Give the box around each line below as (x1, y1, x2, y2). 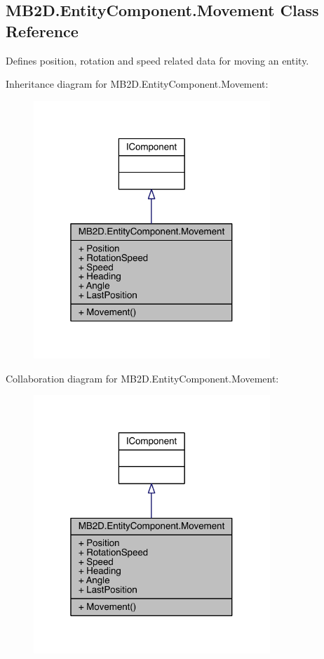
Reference (6, 20, 79, 41)
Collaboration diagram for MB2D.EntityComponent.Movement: (6, 371, 279, 385)
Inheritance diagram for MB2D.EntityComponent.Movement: (6, 76, 269, 91)
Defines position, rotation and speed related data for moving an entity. (6, 53, 309, 67)
